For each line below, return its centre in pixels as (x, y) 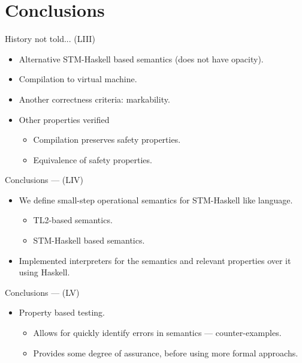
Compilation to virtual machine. (78, 79)
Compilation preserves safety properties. (107, 139)
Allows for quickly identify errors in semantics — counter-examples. (157, 333)
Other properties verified (64, 119)
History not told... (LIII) (50, 39)
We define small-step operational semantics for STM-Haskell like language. (156, 199)
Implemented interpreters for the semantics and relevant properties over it (155, 260)
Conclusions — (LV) (42, 292)
